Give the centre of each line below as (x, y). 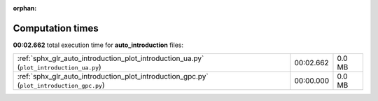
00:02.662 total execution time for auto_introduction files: (98, 45)
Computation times (56, 28)
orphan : (25, 8)
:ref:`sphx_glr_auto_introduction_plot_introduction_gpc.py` (113, 76)
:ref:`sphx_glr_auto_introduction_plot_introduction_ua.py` (111, 58)
